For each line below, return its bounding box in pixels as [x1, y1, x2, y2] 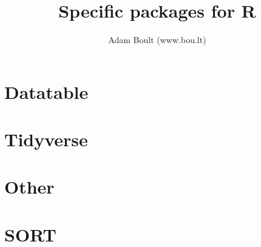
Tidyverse [4, 127, 88, 152]
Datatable [4, 79, 89, 104]
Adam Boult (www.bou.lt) [108, 33, 206, 46]
